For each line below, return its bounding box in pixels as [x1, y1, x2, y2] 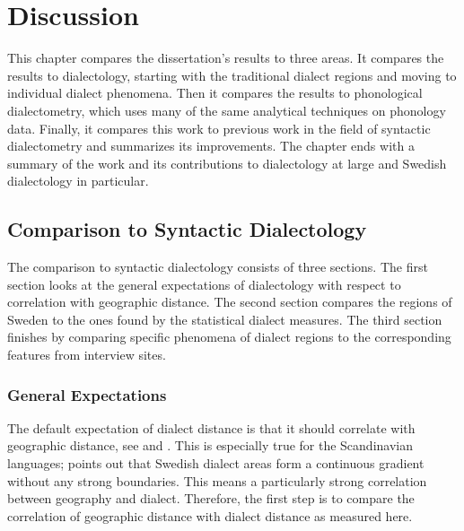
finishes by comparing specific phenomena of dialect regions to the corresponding [7, 327, 451, 346]
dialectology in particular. [7, 171, 149, 190]
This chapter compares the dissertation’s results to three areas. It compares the [7, 48, 444, 67]
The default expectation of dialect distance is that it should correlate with [7, 418, 416, 437]
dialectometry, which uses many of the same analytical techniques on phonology [7, 100, 446, 119]
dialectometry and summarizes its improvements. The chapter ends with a [7, 136, 415, 155]
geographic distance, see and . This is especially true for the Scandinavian [7, 436, 414, 455]
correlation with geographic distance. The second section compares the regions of [7, 292, 452, 311]
